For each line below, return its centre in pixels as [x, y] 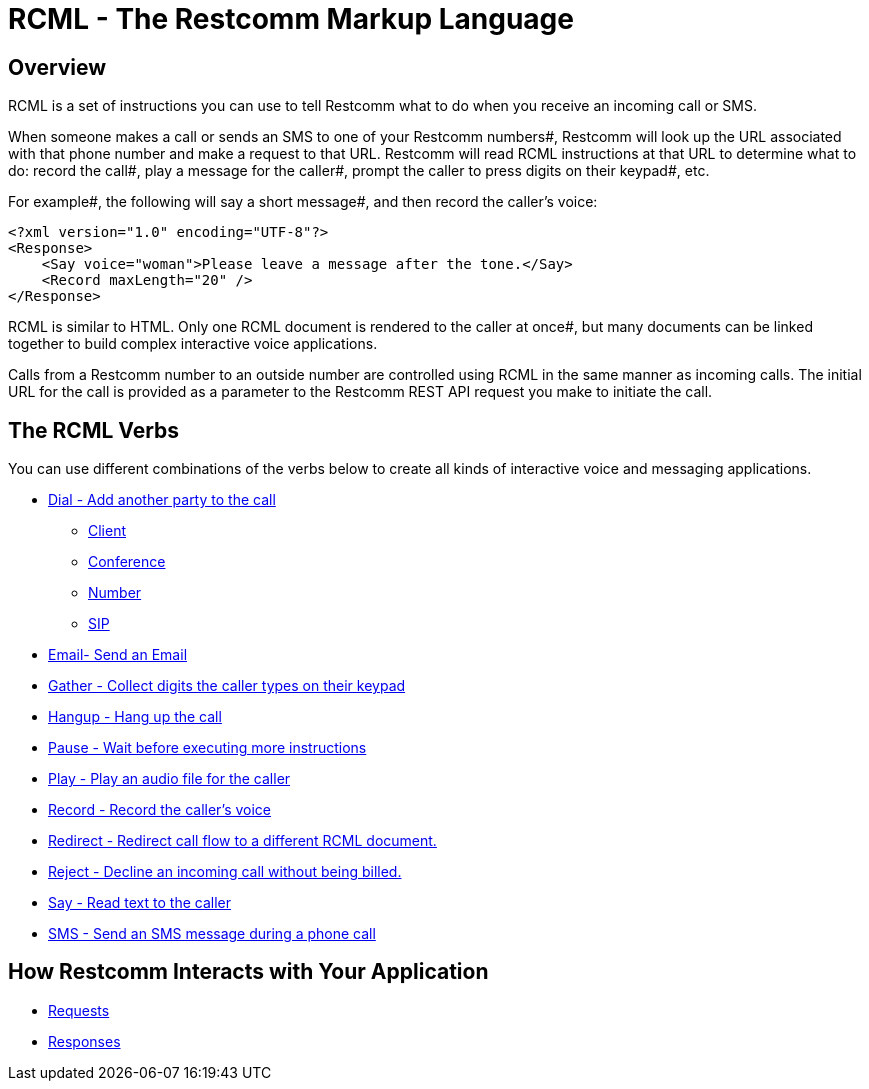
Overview [57, 67]
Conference [127, 562]
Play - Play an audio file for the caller [169, 779]
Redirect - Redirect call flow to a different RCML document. [242, 841]
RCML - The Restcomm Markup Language [291, 19]
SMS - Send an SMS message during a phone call [212, 934]
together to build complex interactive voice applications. [193, 344]
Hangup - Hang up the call [135, 717]
